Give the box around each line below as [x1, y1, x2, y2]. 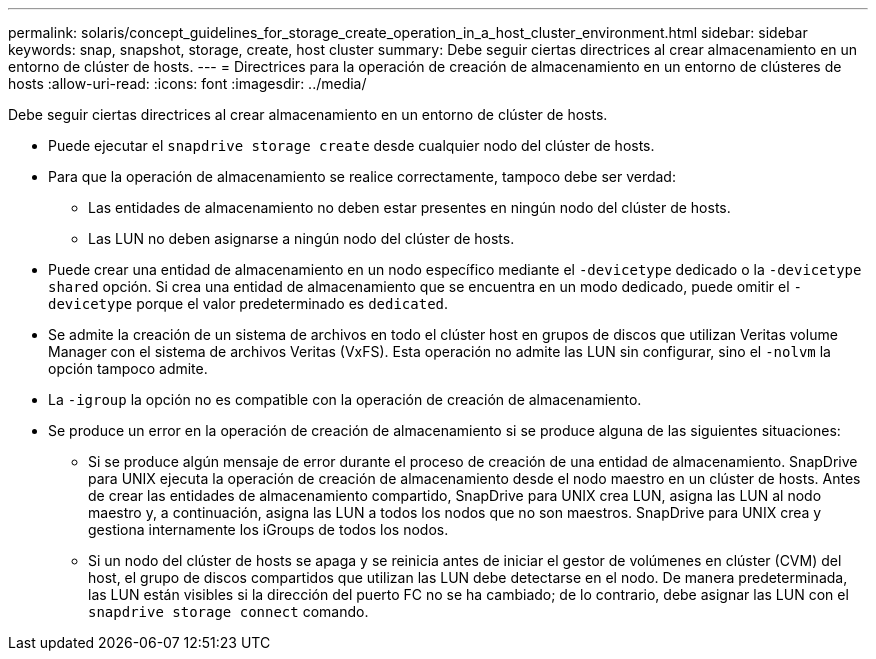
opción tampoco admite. [48, 360, 208, 377]
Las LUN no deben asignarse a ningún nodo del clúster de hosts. [88, 230, 515, 247]
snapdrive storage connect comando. [88, 603, 369, 620]
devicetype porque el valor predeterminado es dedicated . [48, 295, 449, 312]
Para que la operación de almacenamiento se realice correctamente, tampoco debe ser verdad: [48, 168, 676, 185]
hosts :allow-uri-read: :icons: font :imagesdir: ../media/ [8, 75, 367, 92]
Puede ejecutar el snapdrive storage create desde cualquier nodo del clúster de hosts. [48, 137, 655, 154]
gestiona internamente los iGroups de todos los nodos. [88, 521, 449, 538]
